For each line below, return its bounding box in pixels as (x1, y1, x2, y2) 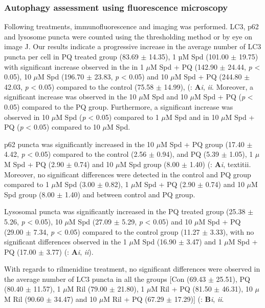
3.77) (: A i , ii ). (46, 246, 94, 257)
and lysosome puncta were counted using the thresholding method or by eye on (4, 31, 252, 42)
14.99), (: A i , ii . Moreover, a (164, 81, 254, 92)
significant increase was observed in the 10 (4, 91, 137, 102)
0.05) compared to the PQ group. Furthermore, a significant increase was (4, 101, 233, 112)
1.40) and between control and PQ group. (64, 189, 195, 199)
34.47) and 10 (54, 294, 97, 304)
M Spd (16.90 (133, 236, 176, 247)
